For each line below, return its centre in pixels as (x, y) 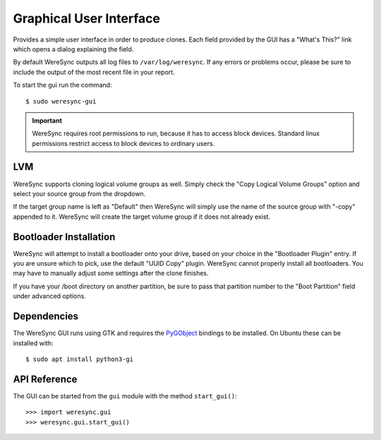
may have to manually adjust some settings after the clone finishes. (111, 273)
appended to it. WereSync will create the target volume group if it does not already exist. (142, 216)
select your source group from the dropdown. (79, 193)
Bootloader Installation (64, 237)
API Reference (45, 379)
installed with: (33, 343)
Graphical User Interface (86, 18)
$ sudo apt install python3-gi (80, 359)
